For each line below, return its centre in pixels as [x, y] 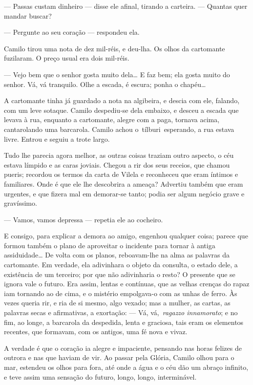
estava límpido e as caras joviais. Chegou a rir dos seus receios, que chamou [117, 164]
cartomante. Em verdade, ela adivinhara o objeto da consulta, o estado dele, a [121, 265]
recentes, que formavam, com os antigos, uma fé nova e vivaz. [96, 332]
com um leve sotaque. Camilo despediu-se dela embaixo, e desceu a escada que [121, 110]
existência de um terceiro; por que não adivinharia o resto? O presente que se [120, 274]
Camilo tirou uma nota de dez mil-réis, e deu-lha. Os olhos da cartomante [115, 48]
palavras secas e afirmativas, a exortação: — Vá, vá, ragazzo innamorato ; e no [121, 312]
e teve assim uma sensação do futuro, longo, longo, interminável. [100, 376]
